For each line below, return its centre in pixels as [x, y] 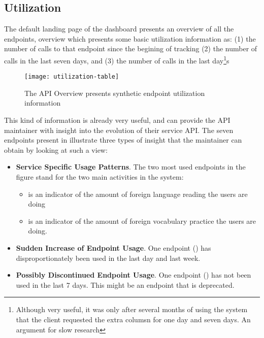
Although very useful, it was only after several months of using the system [132, 309]
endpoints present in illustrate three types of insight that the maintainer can [123, 140]
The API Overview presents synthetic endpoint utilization [115, 93]
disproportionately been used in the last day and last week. [108, 258]
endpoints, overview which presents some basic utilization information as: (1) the [130, 38]
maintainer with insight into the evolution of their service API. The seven [119, 130]
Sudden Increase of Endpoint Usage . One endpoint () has [113, 248]
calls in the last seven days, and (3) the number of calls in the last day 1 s [117, 59]
